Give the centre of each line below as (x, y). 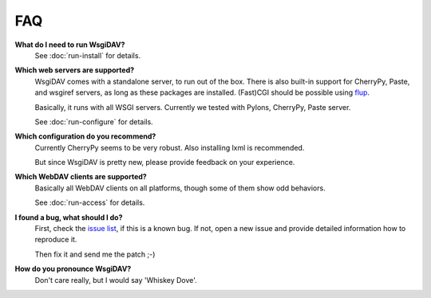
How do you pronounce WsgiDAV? (73, 269)
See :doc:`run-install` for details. (88, 55)
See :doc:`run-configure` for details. (94, 122)
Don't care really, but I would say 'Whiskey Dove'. (116, 280)
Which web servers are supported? (75, 70)
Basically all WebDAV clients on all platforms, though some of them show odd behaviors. (180, 188)
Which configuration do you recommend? (85, 136)
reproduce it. (56, 240)
